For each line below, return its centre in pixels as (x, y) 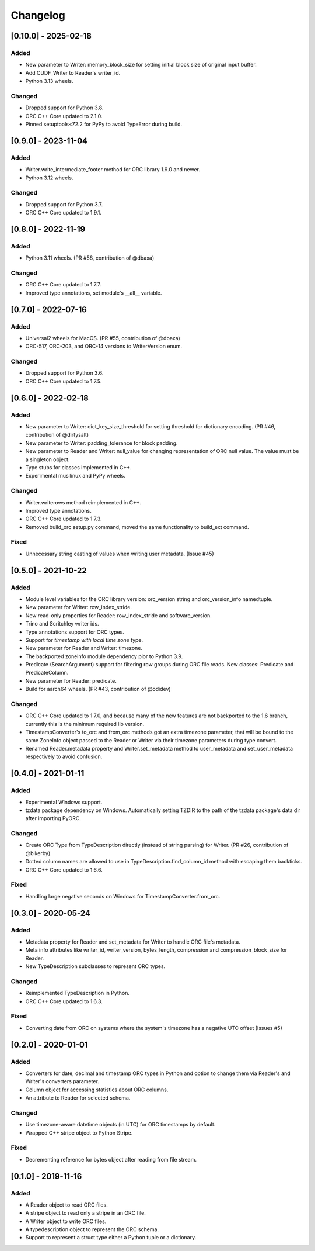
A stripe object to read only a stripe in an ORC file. (85, 1213)
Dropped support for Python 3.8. (64, 108)
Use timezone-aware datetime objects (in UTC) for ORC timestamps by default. (120, 1125)
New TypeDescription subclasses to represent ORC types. (95, 966)
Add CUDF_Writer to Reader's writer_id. (73, 72)
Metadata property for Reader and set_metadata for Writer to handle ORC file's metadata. (133, 942)
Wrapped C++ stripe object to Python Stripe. (79, 1133)
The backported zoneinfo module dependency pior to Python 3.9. (104, 656)
